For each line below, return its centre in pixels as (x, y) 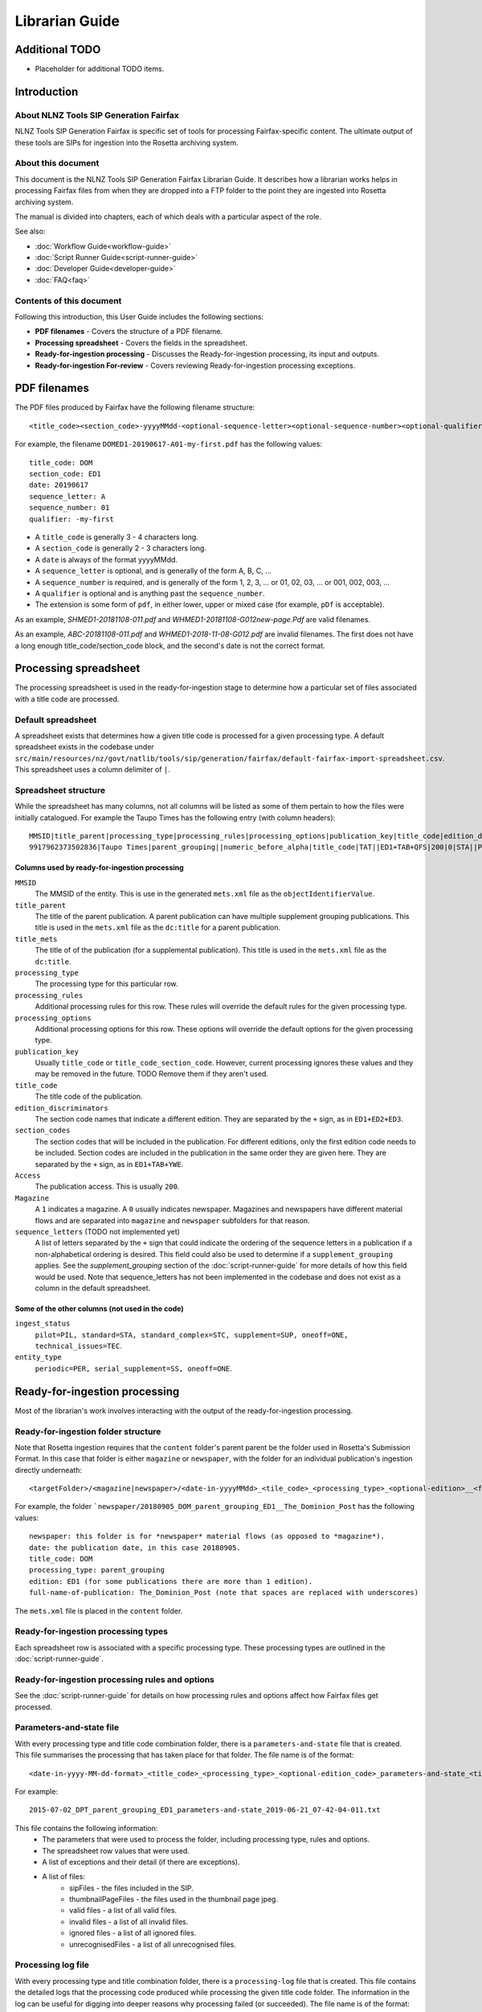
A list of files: (64, 1877)
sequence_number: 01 (69, 508)
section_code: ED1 (65, 474)
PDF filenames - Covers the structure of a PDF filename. (129, 332)
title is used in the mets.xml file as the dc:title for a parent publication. (158, 928)
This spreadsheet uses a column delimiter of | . (92, 769)
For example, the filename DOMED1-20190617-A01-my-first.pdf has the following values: (169, 444)
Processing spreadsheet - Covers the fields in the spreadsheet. (141, 343)
